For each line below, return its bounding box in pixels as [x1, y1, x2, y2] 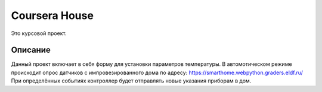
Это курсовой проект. [11, 30, 67, 37]
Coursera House [11, 9, 94, 22]
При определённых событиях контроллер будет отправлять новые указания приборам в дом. [11, 77, 252, 84]
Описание [11, 45, 51, 55]
